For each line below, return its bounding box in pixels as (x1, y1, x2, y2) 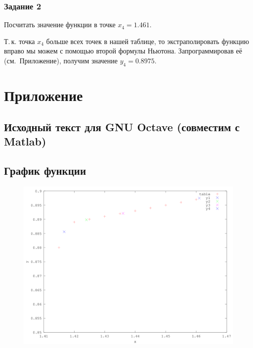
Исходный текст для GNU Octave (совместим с (4, 119, 240, 134)
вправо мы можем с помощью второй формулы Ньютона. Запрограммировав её (4, 46, 242, 56)
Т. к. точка (4, 36, 35, 46)
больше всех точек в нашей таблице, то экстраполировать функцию (46, 36, 249, 46)
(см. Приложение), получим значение (4, 55, 118, 65)
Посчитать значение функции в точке (4, 19, 116, 30)
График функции (4, 162, 86, 178)
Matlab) (4, 133, 46, 149)
